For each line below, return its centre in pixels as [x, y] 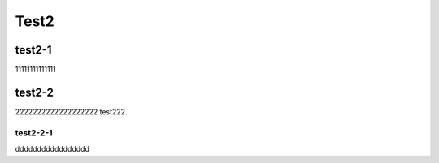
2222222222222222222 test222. [71, 112]
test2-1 [33, 50]
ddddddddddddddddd [52, 149]
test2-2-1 [34, 132]
